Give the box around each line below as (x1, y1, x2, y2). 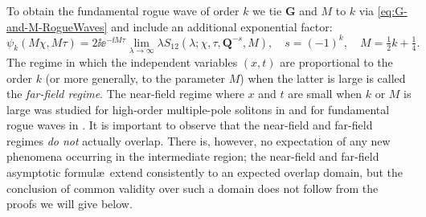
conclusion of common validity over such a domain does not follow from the (6, 179, 379, 196)
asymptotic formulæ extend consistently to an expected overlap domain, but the (6, 164, 403, 181)
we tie (252, 2, 282, 18)
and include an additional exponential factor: (111, 18, 333, 35)
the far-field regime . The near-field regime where (6, 85, 244, 102)
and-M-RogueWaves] (6, 18, 108, 35)
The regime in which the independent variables (6, 53, 238, 70)
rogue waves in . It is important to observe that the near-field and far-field (6, 117, 373, 133)
